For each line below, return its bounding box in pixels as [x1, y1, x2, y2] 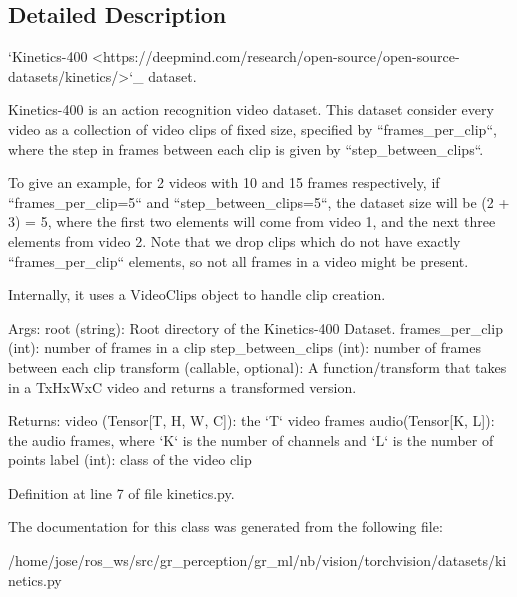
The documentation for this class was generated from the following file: [8, 516, 443, 537]
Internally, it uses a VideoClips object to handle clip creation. [8, 284, 386, 305]
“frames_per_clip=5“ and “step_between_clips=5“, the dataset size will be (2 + [8, 191, 510, 212]
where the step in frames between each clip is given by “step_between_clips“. [8, 138, 484, 159]
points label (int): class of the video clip [8, 449, 252, 470]
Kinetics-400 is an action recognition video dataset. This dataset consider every [8, 99, 494, 120]
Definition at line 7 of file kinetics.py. [8, 482, 235, 503]
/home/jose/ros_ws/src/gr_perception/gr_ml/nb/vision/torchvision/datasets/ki [8, 550, 507, 571]
